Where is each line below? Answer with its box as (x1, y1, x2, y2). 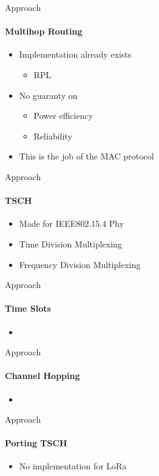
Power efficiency (33, 109, 93, 122)
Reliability (33, 129, 72, 142)
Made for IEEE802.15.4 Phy (19, 217, 124, 230)
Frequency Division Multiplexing (19, 258, 141, 270)
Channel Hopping (5, 369, 80, 382)
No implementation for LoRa (19, 460, 127, 472)
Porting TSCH (5, 437, 67, 449)
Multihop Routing (5, 25, 83, 38)
